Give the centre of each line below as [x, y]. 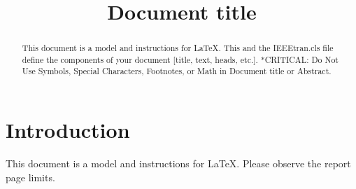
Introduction [68, 130]
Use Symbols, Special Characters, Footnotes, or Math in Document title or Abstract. [177, 71]
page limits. [30, 177]
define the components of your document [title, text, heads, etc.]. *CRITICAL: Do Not [180, 59]
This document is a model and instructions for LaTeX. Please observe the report [178, 163]
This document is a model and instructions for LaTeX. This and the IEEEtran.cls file [178, 48]
